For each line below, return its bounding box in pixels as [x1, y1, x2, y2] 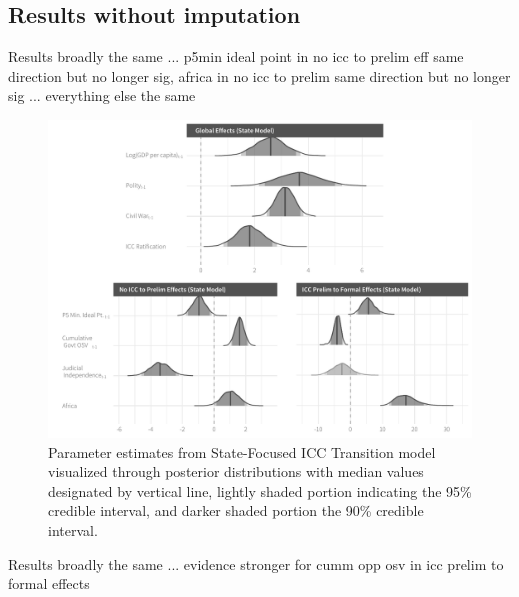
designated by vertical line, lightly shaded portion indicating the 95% [48, 480, 472, 501]
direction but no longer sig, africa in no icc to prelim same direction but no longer [8, 65, 511, 86]
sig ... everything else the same [8, 85, 196, 106]
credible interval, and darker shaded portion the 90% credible [48, 500, 424, 521]
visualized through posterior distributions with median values [48, 461, 424, 482]
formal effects [8, 573, 90, 594]
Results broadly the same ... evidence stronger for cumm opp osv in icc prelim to [8, 553, 504, 574]
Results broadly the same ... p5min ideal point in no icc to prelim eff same [8, 46, 464, 67]
